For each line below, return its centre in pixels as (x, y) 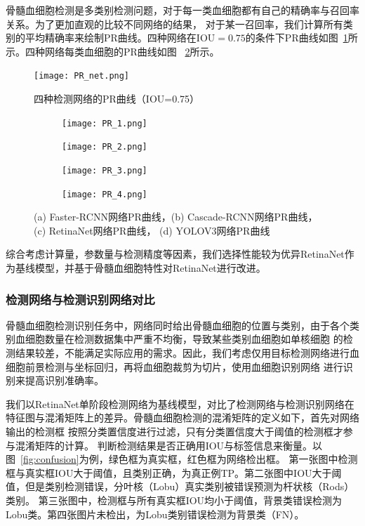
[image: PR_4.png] (105, 194)
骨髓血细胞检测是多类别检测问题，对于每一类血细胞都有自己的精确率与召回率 (182, 10)
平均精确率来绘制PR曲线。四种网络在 (111, 38)
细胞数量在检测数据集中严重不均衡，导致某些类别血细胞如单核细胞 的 (184, 339)
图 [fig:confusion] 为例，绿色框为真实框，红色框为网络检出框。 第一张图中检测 (182, 459)
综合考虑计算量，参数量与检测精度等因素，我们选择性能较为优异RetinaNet (175, 254)
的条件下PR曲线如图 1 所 (301, 38)
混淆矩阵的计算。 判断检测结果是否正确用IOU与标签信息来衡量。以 (169, 445)
